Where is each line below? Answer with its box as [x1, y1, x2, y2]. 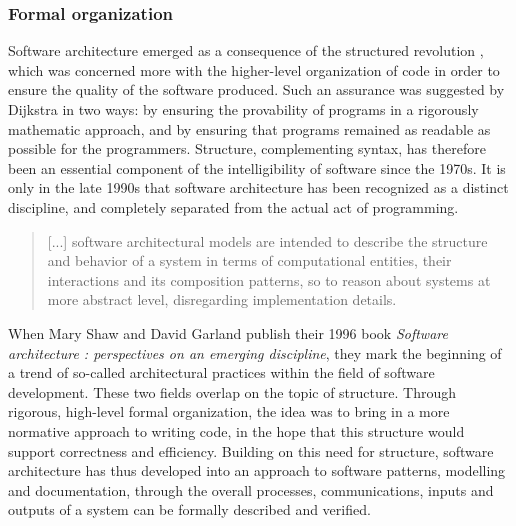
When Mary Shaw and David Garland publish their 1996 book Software [8, 322, 448, 343]
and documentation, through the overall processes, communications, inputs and [8, 479, 494, 500]
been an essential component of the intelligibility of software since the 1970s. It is [8, 157, 506, 178]
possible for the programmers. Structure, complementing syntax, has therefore [8, 138, 486, 159]
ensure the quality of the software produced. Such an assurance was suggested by [8, 79, 505, 100]
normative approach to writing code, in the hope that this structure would [8, 420, 465, 441]
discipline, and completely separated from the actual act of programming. [8, 196, 459, 217]
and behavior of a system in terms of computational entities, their [47, 250, 452, 271]
